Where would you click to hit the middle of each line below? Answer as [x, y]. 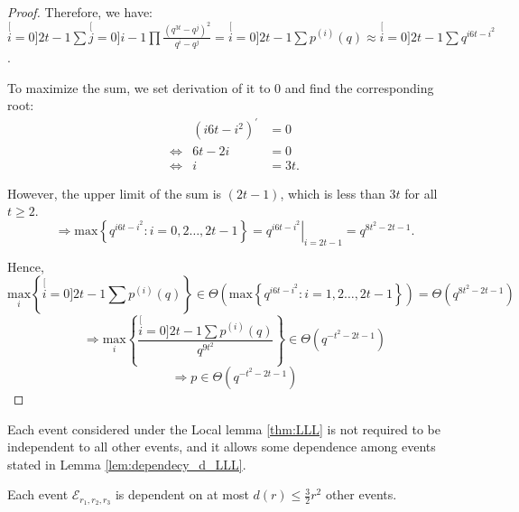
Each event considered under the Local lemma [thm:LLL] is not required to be [224, 428]
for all [421, 193]
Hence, [26, 266]
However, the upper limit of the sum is [115, 193]
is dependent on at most [182, 494]
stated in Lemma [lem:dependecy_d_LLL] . [127, 464]
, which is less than [333, 193]
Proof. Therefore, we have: [80, 12]
